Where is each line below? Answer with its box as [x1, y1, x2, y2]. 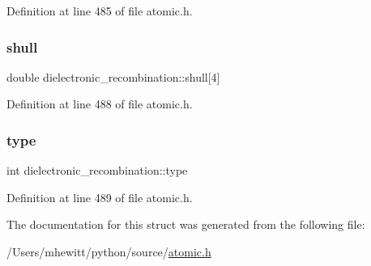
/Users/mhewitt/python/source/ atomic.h [6, 243, 211, 260]
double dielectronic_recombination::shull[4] [6, 68, 220, 85]
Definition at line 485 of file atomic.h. [6, 2, 193, 19]
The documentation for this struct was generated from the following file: [6, 216, 365, 233]
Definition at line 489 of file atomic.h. [6, 188, 193, 205]
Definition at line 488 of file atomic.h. [6, 95, 193, 112]
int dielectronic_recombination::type [6, 162, 188, 179]
